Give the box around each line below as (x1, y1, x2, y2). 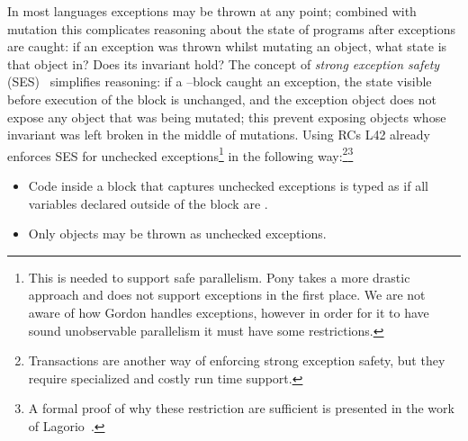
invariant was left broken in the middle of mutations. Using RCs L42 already (7, 125, 430, 144)
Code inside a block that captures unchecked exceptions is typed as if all (28, 176, 428, 194)
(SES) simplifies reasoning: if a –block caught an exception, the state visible (7, 72, 432, 91)
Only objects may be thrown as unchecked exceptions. (28, 224, 327, 243)
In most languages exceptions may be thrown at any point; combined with (7, 2, 417, 20)
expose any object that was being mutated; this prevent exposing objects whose (7, 107, 446, 126)
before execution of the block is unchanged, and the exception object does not (7, 89, 436, 108)
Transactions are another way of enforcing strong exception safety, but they (28, 351, 445, 370)
